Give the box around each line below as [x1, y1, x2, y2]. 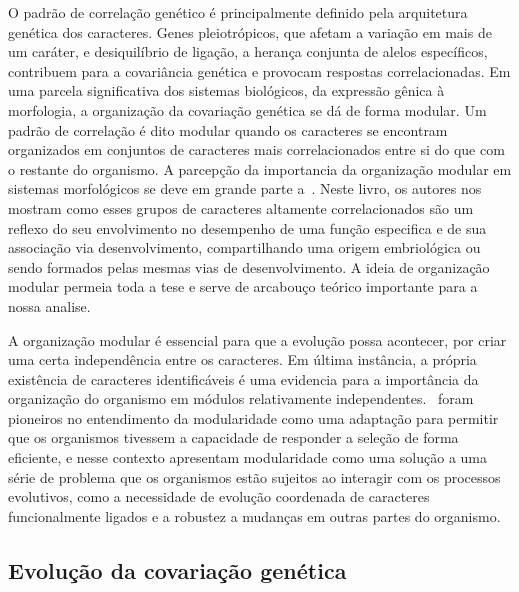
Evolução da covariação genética [8, 554, 347, 585]
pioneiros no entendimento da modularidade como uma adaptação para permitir [8, 407, 499, 428]
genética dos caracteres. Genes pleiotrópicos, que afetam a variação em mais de [8, 21, 492, 42]
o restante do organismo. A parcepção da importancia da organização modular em [8, 158, 512, 179]
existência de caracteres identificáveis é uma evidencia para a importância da [8, 368, 479, 389]
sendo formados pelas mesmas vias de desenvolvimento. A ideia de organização [8, 256, 490, 277]
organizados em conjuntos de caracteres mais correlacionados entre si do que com [8, 139, 505, 160]
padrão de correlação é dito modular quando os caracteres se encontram [8, 119, 448, 140]
